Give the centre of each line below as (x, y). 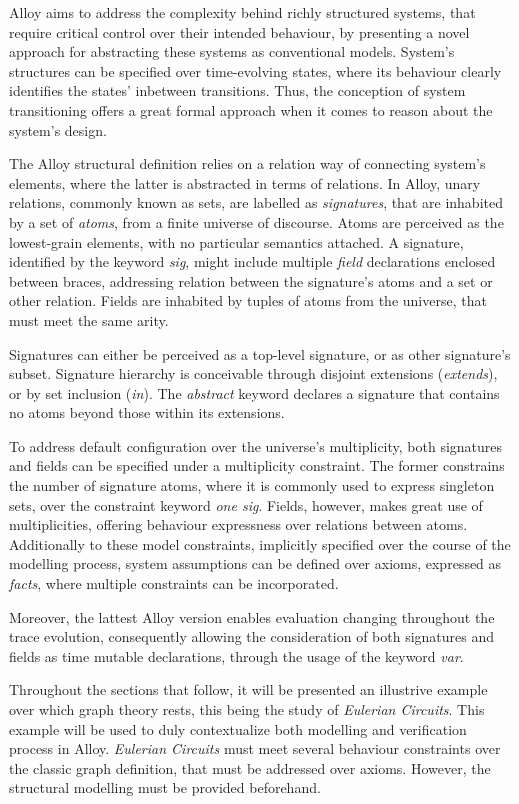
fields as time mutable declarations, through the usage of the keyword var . (236, 655)
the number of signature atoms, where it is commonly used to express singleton (252, 485)
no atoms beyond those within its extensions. (147, 412)
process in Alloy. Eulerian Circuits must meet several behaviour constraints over (255, 748)
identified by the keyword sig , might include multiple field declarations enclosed (252, 261)
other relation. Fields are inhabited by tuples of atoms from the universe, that (248, 300)
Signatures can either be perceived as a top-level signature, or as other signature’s (260, 353)
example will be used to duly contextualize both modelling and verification (238, 728)
